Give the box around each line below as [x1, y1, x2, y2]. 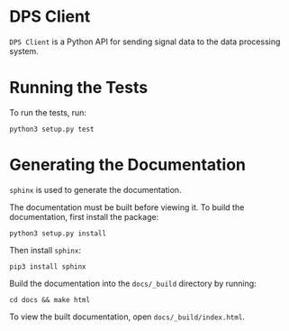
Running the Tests [9, 78, 149, 98]
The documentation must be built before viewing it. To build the [9, 201, 245, 213]
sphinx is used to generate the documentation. [9, 184, 182, 195]
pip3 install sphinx [9, 262, 87, 271]
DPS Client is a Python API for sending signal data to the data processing [9, 36, 281, 47]
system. [9, 45, 39, 56]
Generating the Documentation [9, 155, 246, 175]
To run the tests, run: [9, 106, 87, 118]
